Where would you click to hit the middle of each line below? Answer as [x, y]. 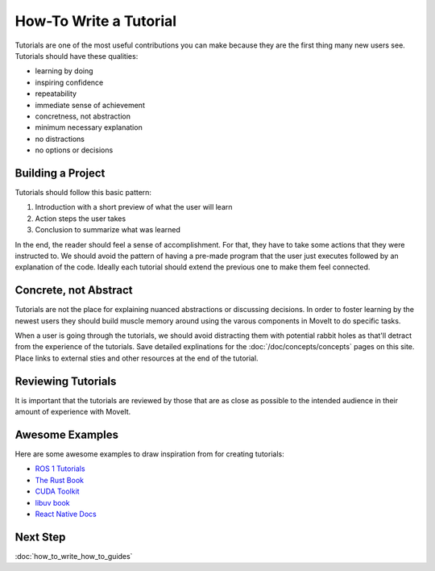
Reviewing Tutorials [66, 381]
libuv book [52, 502]
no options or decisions [74, 150]
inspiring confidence [69, 82]
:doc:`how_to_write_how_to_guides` [74, 556]
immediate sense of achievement [90, 105]
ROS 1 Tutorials [60, 469]
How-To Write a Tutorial [96, 21]
